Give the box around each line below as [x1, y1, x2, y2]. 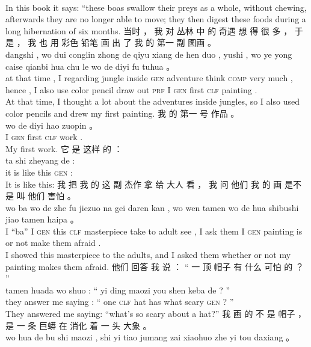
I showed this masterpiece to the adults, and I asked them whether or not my [5, 248, 291, 261]
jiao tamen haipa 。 [5, 213, 79, 226]
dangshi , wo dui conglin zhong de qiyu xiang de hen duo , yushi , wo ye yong [5, 48, 292, 60]
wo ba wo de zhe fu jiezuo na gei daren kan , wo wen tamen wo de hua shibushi [5, 201, 299, 213]
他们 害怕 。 [28, 189, 76, 202]
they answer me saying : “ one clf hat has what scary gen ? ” [5, 295, 234, 308]
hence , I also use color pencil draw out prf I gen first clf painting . [5, 83, 257, 96]
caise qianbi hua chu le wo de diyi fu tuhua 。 [5, 60, 175, 72]
